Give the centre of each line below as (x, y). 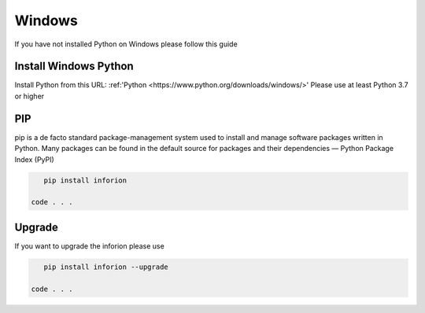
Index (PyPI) (34, 159)
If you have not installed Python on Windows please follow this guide (126, 44)
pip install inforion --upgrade (106, 267)
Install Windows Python (74, 66)
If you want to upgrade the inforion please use (89, 246)
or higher (30, 96)
